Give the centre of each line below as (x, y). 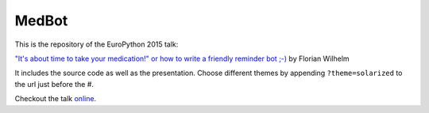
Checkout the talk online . (56, 99)
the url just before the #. (54, 84)
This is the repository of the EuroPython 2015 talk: (97, 44)
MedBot (41, 21)
